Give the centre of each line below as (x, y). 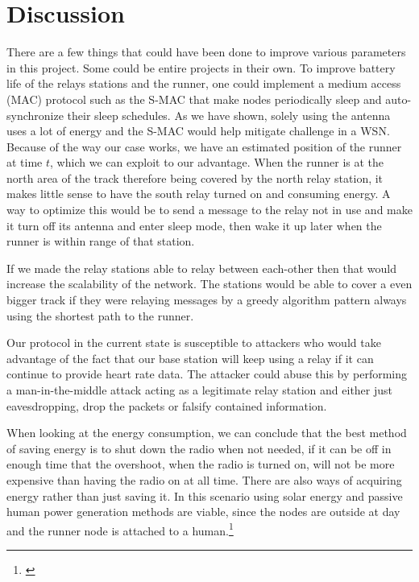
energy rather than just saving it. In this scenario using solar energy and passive (205, 495)
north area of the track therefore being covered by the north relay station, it (195, 177)
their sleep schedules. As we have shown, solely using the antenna (229, 115)
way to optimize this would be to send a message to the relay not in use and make (209, 210)
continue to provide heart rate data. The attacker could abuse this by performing (207, 374)
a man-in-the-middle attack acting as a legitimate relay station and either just (200, 390)
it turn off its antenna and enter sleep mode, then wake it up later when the (194, 225)
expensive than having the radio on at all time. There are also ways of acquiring (204, 479)
